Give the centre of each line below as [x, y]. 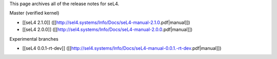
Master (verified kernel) [34, 13]
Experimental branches [34, 39]
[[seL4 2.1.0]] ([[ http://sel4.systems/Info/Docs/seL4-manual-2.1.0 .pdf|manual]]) [106, 22]
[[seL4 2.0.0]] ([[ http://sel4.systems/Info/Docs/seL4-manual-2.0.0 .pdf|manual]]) [107, 29]
